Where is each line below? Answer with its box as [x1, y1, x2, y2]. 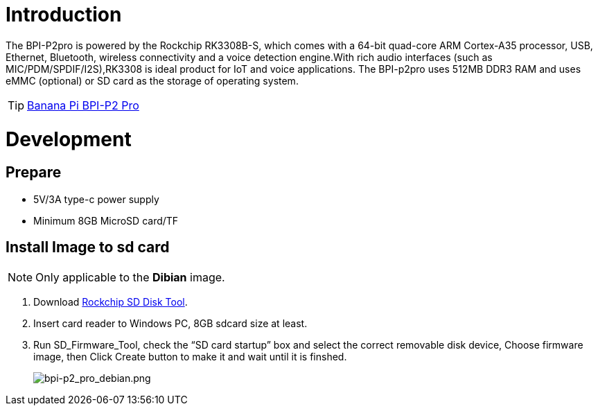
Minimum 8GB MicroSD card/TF [33, 214, 179, 227]
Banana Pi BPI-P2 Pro [27, 98, 139, 112]
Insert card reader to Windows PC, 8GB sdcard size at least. [33, 317, 308, 329]
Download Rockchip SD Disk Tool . [33, 295, 188, 308]
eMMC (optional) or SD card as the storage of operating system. [6, 74, 299, 87]
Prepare [6, 164, 62, 182]
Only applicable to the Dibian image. [35, 270, 225, 284]
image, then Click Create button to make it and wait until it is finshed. [33, 350, 347, 362]
